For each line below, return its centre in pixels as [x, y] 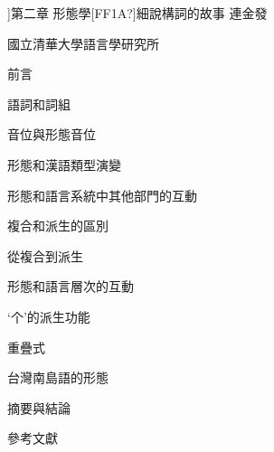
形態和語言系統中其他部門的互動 [102, 195]
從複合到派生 [45, 255]
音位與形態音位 [52, 134]
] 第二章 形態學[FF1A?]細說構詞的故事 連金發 [137, 13]
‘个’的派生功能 [49, 316]
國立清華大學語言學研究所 [83, 43]
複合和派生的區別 [58, 226]
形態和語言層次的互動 [71, 286]
